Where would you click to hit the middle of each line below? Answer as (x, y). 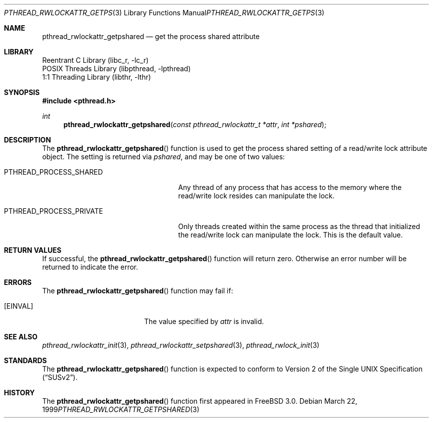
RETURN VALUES (33, 250)
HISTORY (20, 393)
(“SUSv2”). (60, 377)
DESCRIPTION (28, 140)
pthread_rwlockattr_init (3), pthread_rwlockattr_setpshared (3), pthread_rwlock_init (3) (181, 345)
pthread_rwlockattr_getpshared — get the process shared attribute (151, 36)
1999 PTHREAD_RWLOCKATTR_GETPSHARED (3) (121, 409)
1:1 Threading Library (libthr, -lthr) (97, 77)
